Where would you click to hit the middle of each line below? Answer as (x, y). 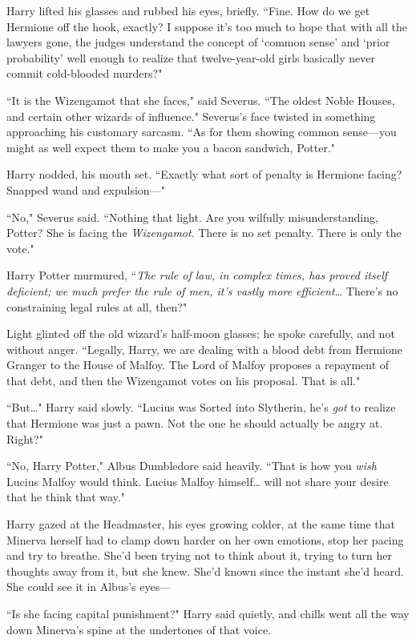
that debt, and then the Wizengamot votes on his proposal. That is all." (184, 380)
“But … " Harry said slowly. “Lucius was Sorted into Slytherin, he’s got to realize (201, 407)
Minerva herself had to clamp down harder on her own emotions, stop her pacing (205, 539)
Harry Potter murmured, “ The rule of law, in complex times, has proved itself (197, 275)
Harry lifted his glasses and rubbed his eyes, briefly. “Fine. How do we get (188, 10)
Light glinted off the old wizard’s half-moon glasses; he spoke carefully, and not (201, 334)
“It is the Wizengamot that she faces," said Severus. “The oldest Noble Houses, (201, 100)
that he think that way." (66, 497)
